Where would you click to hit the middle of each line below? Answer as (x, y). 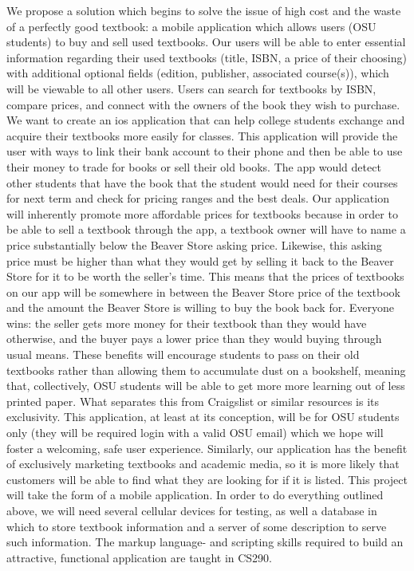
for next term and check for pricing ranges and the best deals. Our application (198, 198)
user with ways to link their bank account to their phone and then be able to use (205, 151)
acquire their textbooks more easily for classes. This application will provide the (202, 135)
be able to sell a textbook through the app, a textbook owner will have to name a (206, 229)
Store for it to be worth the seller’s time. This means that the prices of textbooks (205, 276)
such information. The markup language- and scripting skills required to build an (205, 542)
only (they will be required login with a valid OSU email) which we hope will (195, 433)
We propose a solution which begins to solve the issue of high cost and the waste (204, 10)
